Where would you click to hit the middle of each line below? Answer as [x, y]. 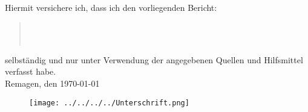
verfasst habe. [31, 71]
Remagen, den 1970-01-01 [52, 83]
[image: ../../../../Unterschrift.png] [109, 103]
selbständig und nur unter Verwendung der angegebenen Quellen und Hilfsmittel [154, 59]
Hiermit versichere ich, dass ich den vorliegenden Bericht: [111, 7]
